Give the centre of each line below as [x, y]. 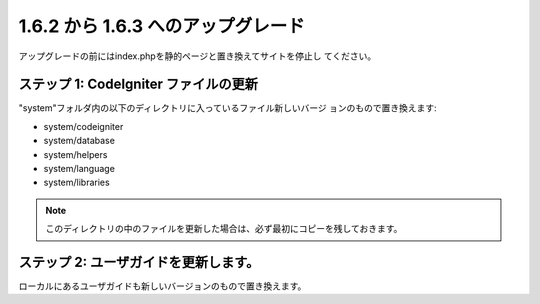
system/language [79, 169]
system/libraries [76, 182]
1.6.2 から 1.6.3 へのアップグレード [161, 26]
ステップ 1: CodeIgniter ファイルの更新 [138, 84]
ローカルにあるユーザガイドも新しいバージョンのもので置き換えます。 [162, 286]
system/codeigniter [83, 126]
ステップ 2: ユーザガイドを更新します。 [139, 262]
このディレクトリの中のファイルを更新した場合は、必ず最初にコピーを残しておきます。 [224, 229]
